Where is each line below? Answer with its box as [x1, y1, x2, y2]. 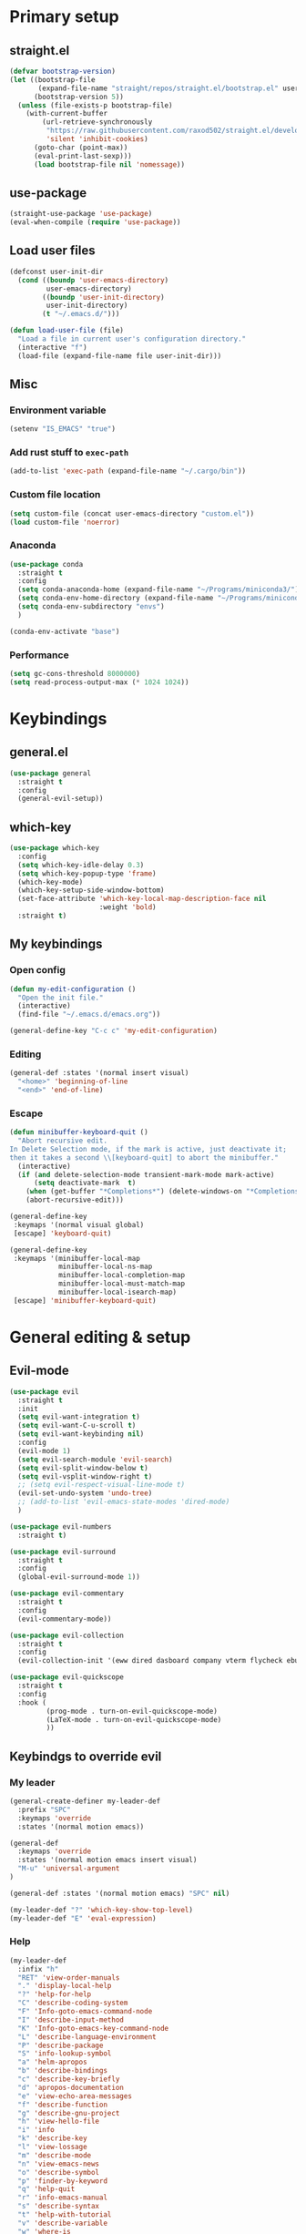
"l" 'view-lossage [17, 2143, 88, 2152]
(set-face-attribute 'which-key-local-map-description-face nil [17, 895, 267, 904]
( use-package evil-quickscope [9, 1673, 125, 1682]
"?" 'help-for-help [17, 1990, 92, 1999]
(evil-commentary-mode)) [17, 1614, 112, 1624]
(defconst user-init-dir [9, 267, 104, 276]
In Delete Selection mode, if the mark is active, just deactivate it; [9, 1144, 287, 1153]
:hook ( [17, 1697, 47, 1707]
